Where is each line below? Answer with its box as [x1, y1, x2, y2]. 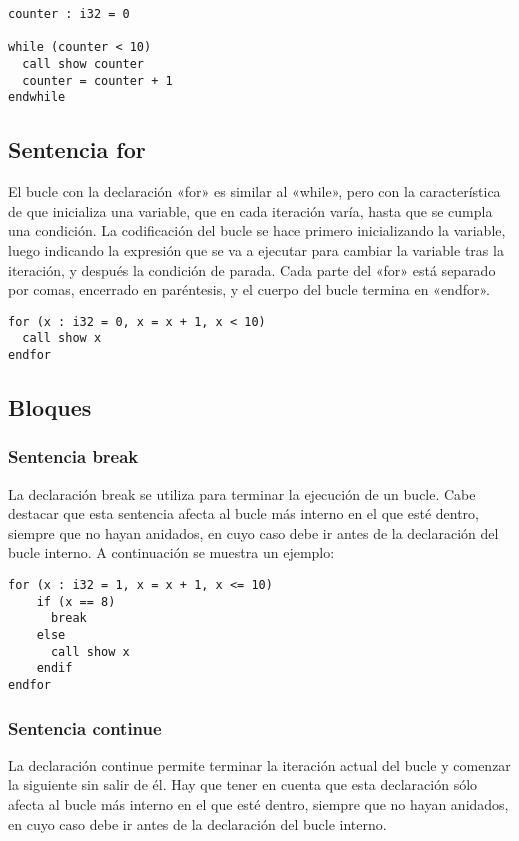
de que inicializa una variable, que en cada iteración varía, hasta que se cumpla [8, 200, 493, 221]
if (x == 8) [36, 594, 116, 609]
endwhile [8, 90, 66, 105]
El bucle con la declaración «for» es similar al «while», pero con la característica [8, 181, 501, 202]
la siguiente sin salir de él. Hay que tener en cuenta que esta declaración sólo [8, 774, 478, 795]
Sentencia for [8, 134, 146, 165]
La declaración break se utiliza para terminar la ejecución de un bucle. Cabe [8, 483, 476, 504]
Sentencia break [8, 444, 139, 469]
